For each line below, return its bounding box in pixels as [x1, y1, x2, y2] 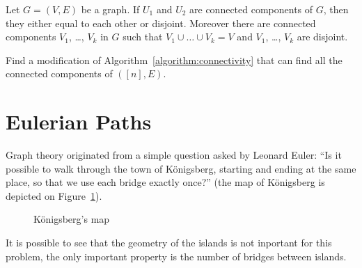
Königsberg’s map [33, 212, 110, 226]
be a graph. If [81, 2, 140, 16]
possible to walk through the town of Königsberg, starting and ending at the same [6, 161, 356, 175]
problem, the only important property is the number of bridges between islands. [6, 249, 347, 263]
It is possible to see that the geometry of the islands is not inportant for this [6, 235, 332, 250]
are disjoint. [297, 29, 348, 44]
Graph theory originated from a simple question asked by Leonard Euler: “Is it [6, 148, 342, 162]
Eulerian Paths [6, 107, 152, 136]
